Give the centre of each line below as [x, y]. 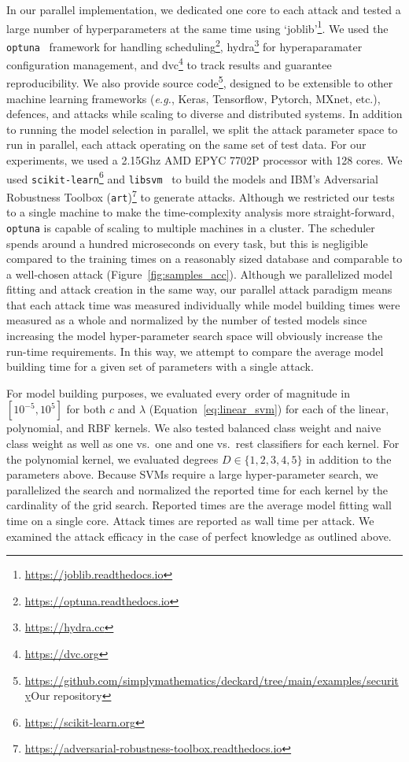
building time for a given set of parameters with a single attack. [160, 366]
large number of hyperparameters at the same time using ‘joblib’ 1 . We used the [197, 27]
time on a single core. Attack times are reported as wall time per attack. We [190, 520]
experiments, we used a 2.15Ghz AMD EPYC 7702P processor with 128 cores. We [204, 160]
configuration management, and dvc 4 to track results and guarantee [169, 63]
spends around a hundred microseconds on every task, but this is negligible [187, 243]
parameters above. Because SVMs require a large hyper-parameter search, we [192, 474]
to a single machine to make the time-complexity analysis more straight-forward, [201, 212]
